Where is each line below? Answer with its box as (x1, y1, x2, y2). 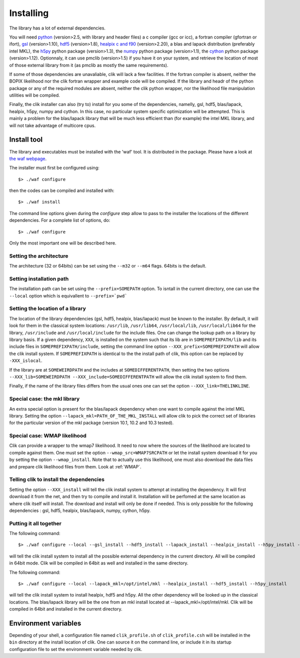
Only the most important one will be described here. (9, 240, 117, 246)
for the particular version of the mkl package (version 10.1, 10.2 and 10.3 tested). (9, 420, 174, 426)
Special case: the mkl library (9, 395, 80, 402)
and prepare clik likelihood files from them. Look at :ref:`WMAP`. (9, 463, 141, 469)
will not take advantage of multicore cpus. (9, 122, 96, 128)
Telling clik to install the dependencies (9, 476, 105, 483)
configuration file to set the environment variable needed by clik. (9, 646, 142, 652)
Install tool (9, 135, 43, 144)
